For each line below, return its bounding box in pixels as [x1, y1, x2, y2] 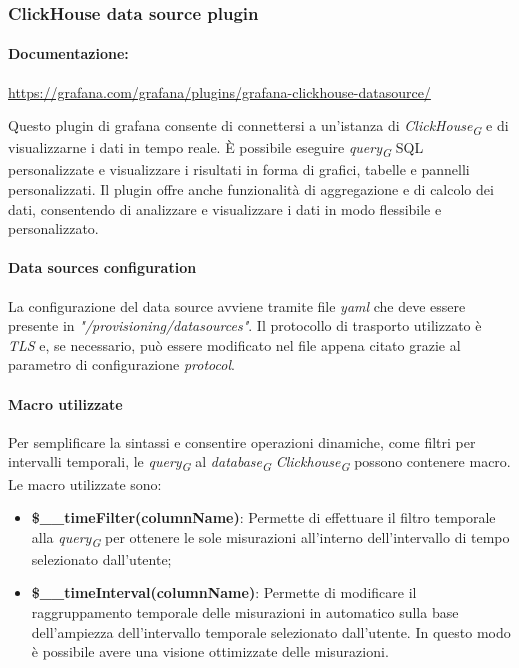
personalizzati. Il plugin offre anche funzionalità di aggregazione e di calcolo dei [8, 179, 494, 200]
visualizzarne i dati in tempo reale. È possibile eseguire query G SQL [8, 137, 424, 161]
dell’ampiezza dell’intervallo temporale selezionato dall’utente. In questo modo [31, 621, 511, 642]
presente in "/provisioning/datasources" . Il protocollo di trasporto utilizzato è [8, 315, 482, 336]
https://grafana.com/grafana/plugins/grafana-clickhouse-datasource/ [8, 81, 431, 102]
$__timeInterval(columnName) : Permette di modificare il [31, 582, 417, 603]
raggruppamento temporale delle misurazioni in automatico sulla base [31, 602, 459, 623]
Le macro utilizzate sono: [8, 473, 162, 494]
